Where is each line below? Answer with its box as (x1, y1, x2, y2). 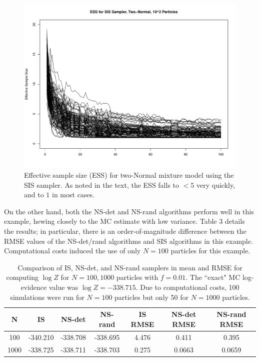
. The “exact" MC (185, 272, 240, 282)
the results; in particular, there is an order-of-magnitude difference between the (4, 226, 246, 236)
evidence (20, 282, 47, 292)
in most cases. (52, 189, 94, 200)
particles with (116, 272, 158, 282)
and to (24, 189, 44, 200)
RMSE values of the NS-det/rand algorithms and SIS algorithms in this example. (4, 235, 253, 246)
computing (6, 272, 39, 282)
